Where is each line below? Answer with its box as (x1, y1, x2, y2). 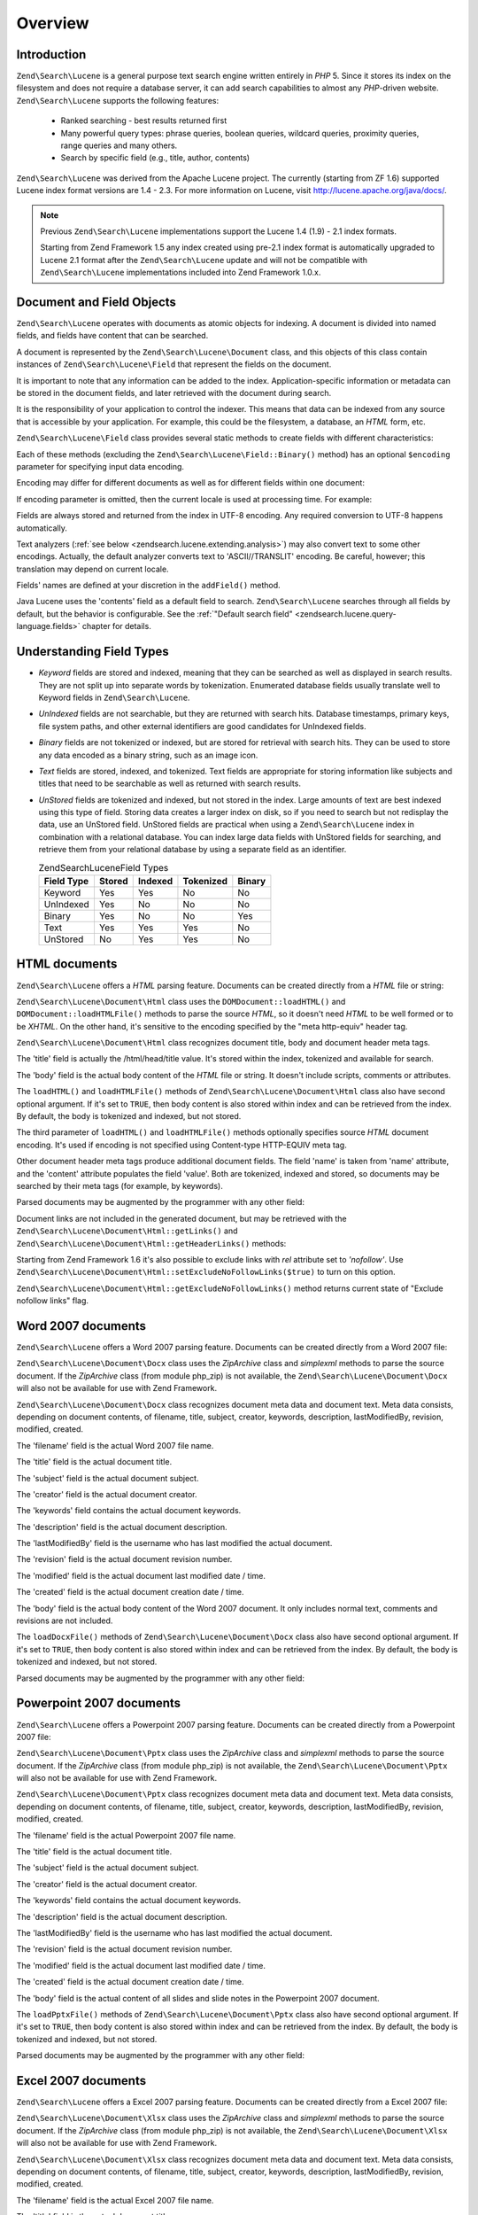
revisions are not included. (16, 1615, 113, 1626)
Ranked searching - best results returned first (60, 115, 227, 126)
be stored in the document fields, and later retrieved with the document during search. (16, 388, 332, 398)
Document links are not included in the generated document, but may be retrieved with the (16, 1213, 347, 1224)
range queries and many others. (60, 140, 178, 151)
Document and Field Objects (16, 294, 177, 309)
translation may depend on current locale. (16, 563, 169, 574)
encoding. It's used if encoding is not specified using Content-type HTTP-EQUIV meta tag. (16, 1139, 347, 1150)
